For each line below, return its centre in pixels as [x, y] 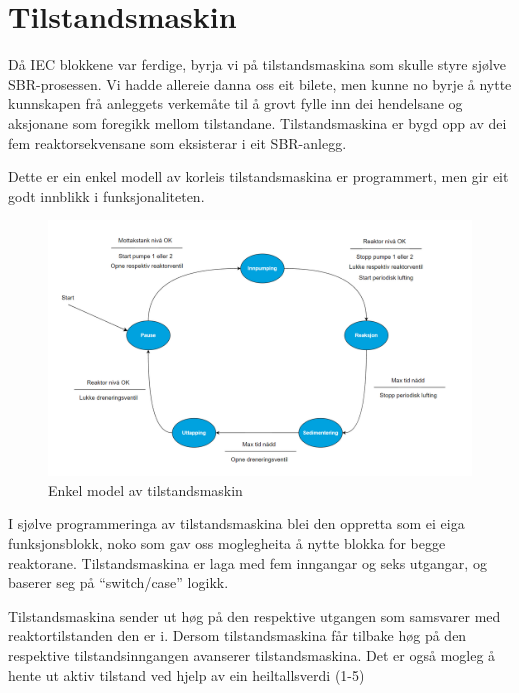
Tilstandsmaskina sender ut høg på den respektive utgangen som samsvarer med [254, 615]
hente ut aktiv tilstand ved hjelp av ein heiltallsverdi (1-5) [186, 674]
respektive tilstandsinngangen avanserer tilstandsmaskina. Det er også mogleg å [252, 654]
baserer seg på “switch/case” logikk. [118, 582]
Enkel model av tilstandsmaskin [145, 489]
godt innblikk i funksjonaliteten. [106, 195]
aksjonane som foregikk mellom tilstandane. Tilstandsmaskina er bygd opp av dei [257, 122]
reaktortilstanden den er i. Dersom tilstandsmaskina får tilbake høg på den [237, 635]
